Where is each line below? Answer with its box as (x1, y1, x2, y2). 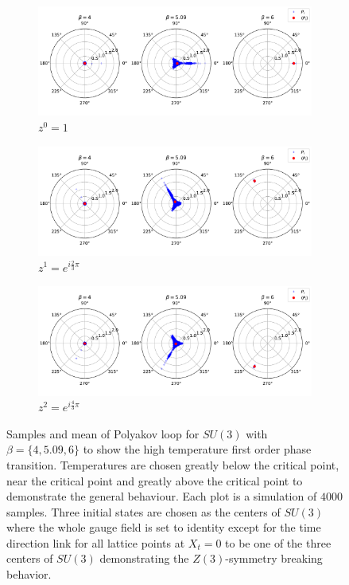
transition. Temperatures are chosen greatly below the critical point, (6, 456, 339, 473)
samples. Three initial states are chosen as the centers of (6, 503, 281, 520)
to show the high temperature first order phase (83, 441, 312, 457)
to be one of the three (225, 534, 332, 551)
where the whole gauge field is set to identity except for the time (6, 519, 321, 536)
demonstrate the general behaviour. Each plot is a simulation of (6, 488, 317, 505)
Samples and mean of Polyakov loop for (6, 425, 200, 442)
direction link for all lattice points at (6, 534, 185, 551)
